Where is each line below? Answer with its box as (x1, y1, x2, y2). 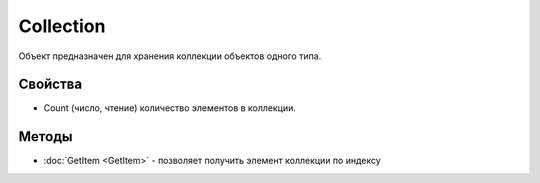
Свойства (18, 76, 83, 93)
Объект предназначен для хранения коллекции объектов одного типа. (18, 50, 322, 62)
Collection (18, 15, 106, 37)
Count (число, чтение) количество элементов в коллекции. (43, 102, 297, 114)
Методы (18, 128, 73, 145)
